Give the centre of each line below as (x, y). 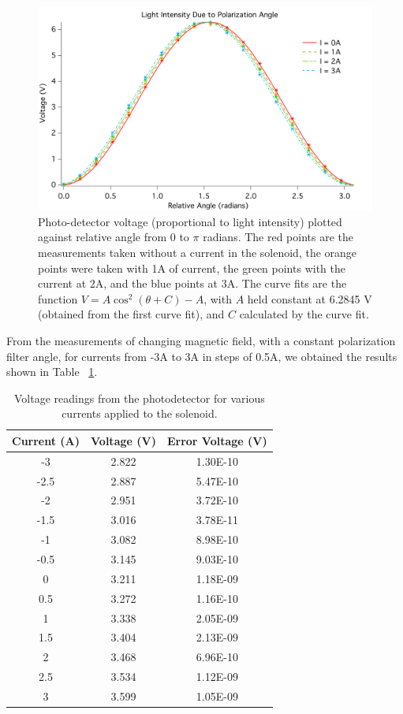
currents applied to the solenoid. (140, 413)
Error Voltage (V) (217, 440)
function (58, 298)
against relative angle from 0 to (114, 237)
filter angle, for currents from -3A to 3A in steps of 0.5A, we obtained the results (202, 356)
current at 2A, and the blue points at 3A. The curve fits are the (192, 283)
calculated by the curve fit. (304, 314)
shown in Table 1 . (52, 372)
